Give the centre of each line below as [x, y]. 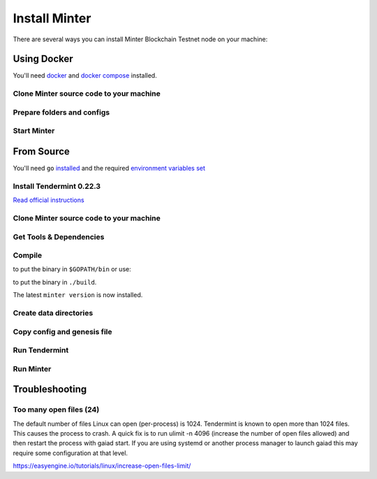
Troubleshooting [50, 389]
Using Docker [43, 59]
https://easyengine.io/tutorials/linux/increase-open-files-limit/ [102, 466]
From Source [41, 151]
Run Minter [32, 369]
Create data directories [53, 313]
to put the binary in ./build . [55, 282]
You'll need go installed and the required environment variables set [109, 169]
